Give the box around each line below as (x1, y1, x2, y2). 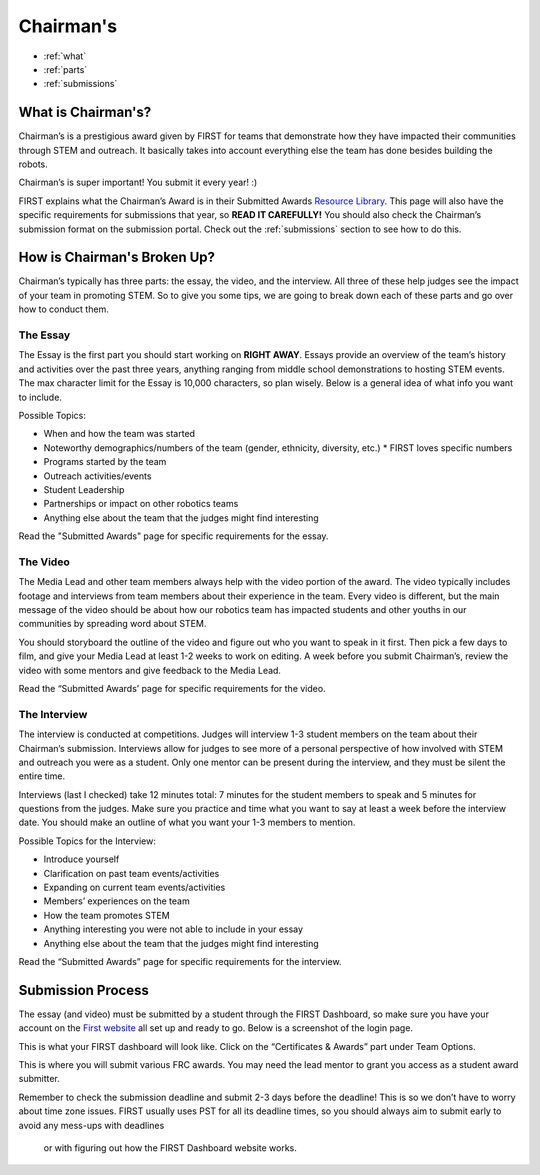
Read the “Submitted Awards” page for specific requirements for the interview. (18, 955, 342, 967)
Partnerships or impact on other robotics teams (43, 498, 239, 510)
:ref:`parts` (43, 63, 88, 75)
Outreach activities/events (43, 470, 152, 482)
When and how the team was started (43, 428, 195, 440)
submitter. (18, 1073, 60, 1085)
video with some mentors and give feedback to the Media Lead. (18, 664, 282, 676)
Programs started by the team (43, 456, 167, 468)
